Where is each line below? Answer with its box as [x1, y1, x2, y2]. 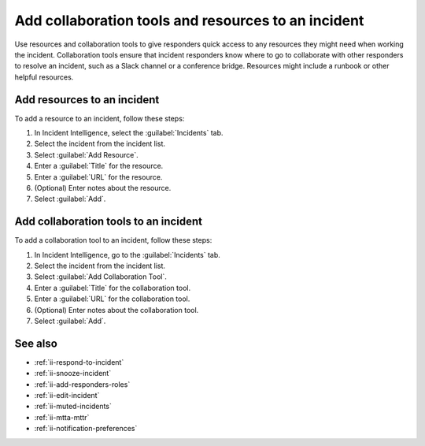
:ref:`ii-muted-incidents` [34, 402, 112, 411]
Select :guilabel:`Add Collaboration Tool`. [34, 272, 167, 281]
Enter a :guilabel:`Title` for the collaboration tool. [34, 283, 191, 292]
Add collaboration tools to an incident [14, 215, 202, 229]
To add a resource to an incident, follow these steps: [14, 113, 185, 123]
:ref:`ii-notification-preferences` [34, 424, 138, 433]
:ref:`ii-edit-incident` [34, 391, 100, 400]
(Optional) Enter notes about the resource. [34, 183, 172, 192]
